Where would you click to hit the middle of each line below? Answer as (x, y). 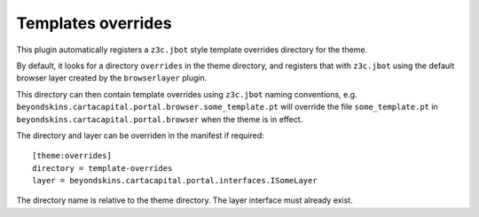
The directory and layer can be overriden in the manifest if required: (141, 135)
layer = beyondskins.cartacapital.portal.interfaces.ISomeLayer (175, 181)
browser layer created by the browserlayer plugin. (112, 78)
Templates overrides (94, 23)
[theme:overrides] (72, 156)
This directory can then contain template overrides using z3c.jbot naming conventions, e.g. (187, 94)
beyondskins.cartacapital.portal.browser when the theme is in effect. (160, 119)
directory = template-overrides (102, 168)
